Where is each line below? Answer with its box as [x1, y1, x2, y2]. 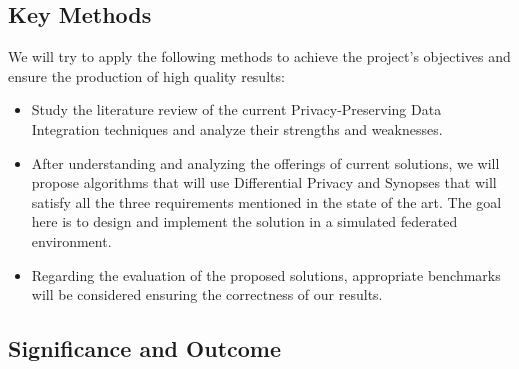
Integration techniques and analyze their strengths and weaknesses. [31, 118, 443, 139]
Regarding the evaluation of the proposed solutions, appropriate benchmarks [31, 264, 501, 285]
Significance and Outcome [8, 333, 282, 364]
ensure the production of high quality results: [8, 65, 285, 86]
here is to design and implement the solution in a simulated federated [31, 211, 458, 232]
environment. [31, 230, 112, 251]
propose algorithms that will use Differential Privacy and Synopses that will [31, 172, 497, 193]
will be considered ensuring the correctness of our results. [31, 284, 383, 305]
